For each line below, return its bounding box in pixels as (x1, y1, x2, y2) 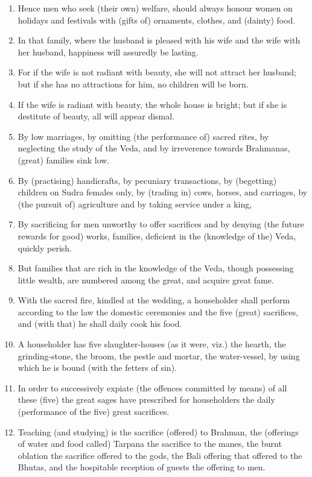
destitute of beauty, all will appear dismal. (18, 110, 175, 122)
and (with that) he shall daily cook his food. (18, 317, 182, 330)
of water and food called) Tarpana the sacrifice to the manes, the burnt (18, 437, 282, 450)
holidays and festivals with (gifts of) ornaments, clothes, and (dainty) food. (18, 13, 296, 26)
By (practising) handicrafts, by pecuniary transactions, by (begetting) (18, 174, 277, 186)
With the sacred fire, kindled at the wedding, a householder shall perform (18, 294, 290, 306)
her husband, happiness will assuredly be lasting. (18, 45, 199, 58)
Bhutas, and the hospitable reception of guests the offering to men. (18, 461, 266, 473)
